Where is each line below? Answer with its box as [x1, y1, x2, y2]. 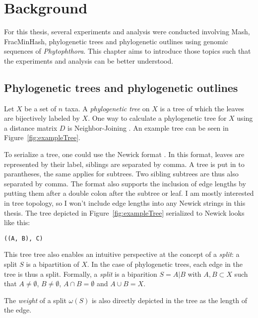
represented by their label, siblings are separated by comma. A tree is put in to [4, 159, 245, 169]
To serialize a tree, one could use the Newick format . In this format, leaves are [4, 149, 245, 159]
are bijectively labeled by [4, 113, 80, 123]
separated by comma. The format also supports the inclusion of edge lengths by [4, 178, 246, 188]
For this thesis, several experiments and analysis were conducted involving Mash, [4, 26, 250, 37]
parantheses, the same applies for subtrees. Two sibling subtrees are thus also [4, 168, 239, 179]
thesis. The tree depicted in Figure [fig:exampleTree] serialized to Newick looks [4, 207, 245, 218]
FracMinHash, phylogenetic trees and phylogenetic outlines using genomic [4, 36, 228, 46]
